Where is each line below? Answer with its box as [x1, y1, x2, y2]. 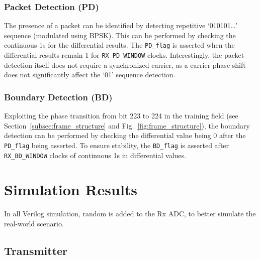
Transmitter [4, 242, 68, 258]
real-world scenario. [4, 218, 64, 228]
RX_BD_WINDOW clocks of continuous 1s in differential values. [4, 150, 186, 160]
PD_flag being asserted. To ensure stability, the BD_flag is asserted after [4, 140, 229, 150]
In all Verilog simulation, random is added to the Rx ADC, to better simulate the [4, 208, 256, 219]
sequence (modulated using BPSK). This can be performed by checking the [4, 30, 236, 40]
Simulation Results [4, 179, 138, 200]
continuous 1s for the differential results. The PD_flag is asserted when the [4, 40, 235, 50]
